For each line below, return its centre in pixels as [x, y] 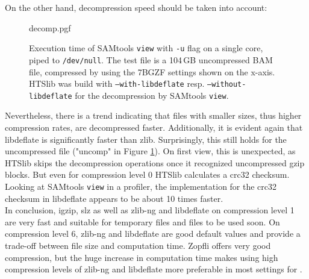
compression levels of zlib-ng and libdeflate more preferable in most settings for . [154, 269]
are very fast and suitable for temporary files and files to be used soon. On [142, 221]
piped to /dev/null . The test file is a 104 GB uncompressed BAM [151, 59]
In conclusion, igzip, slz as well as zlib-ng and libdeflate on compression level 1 [150, 210]
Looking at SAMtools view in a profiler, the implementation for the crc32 [141, 186]
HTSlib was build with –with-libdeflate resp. [117, 83]
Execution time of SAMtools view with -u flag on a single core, [146, 48]
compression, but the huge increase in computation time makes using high [142, 257]
